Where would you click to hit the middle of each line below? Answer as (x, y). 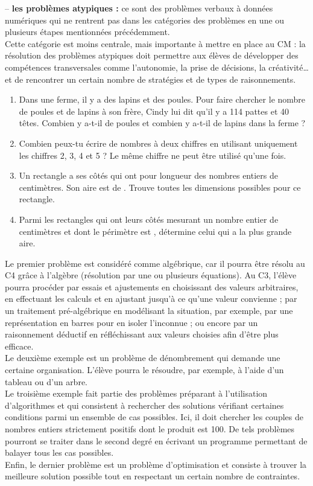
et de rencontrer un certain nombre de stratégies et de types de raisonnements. (150, 79)
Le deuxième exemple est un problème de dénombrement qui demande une (143, 358)
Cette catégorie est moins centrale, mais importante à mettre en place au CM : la (155, 43)
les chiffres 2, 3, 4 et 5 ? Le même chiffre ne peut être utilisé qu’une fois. (153, 155)
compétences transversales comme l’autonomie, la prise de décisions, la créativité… (157, 67)
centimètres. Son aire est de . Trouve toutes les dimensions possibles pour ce (160, 187)
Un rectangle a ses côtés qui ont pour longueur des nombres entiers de (148, 175)
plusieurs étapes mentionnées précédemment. (87, 32)
